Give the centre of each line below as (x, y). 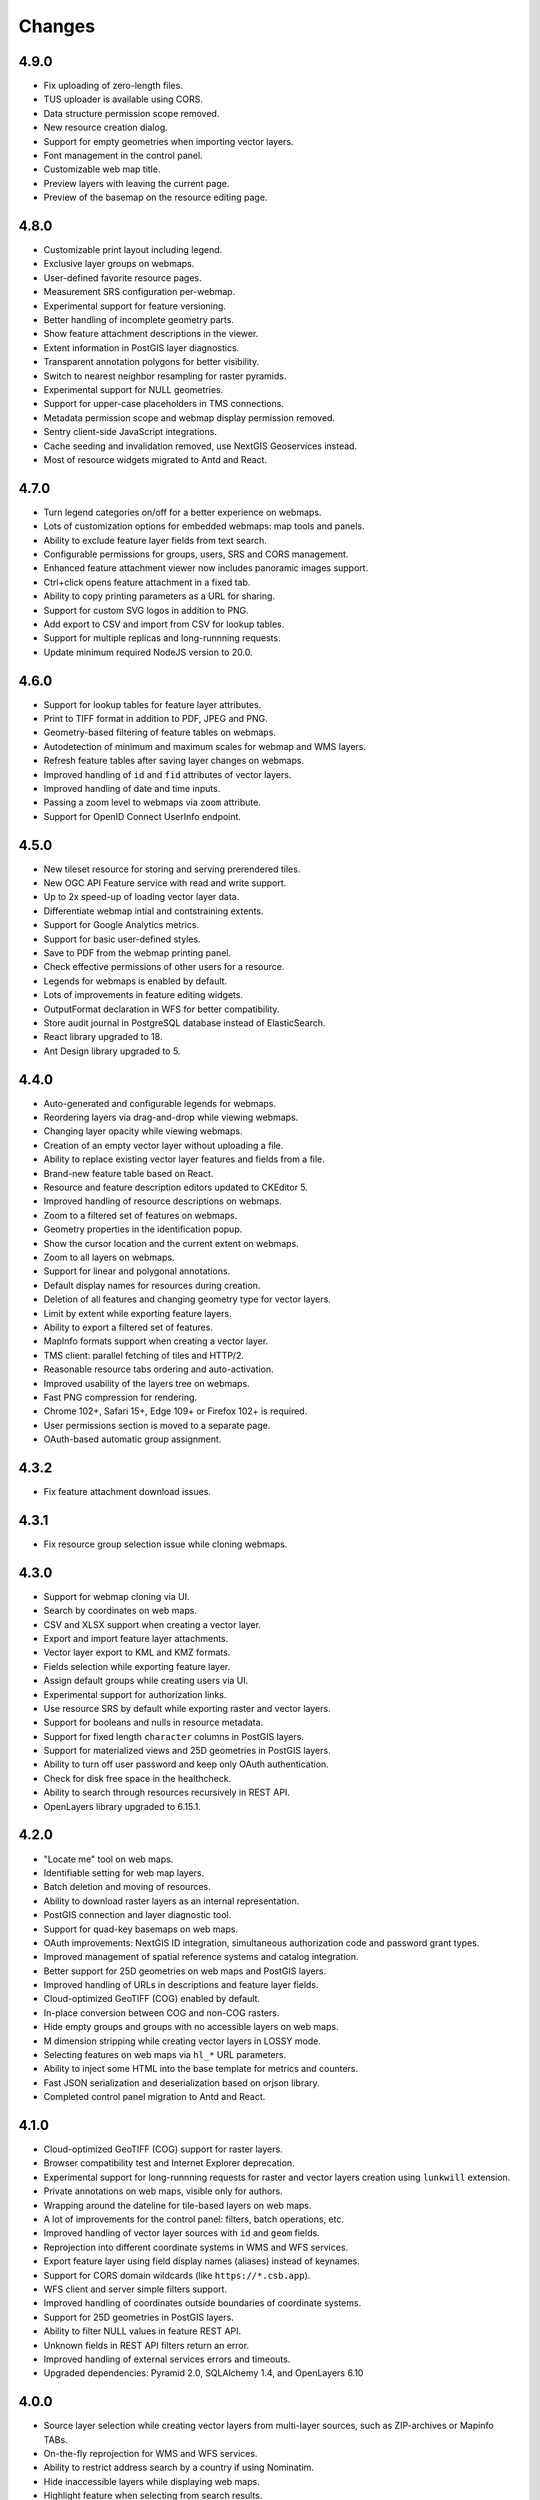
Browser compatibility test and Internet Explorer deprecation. (169, 2163)
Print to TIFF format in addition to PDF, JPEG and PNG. (156, 719)
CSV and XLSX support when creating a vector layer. (152, 1624)
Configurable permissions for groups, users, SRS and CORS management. (196, 554)
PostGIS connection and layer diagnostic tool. (137, 1915)
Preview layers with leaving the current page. (136, 183)
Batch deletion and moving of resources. (127, 1887)
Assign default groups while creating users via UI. (146, 1681)
